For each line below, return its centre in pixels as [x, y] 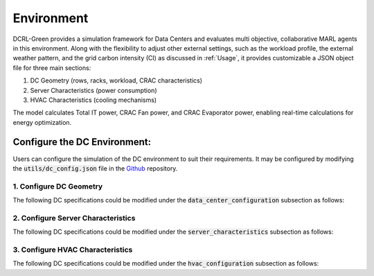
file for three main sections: [52, 68]
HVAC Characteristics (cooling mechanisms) [93, 100]
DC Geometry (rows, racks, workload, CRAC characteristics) [116, 80]
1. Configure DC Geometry [58, 186]
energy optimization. [42, 122]
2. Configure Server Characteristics [74, 218]
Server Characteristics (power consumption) [93, 90]
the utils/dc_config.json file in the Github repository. [95, 168]
